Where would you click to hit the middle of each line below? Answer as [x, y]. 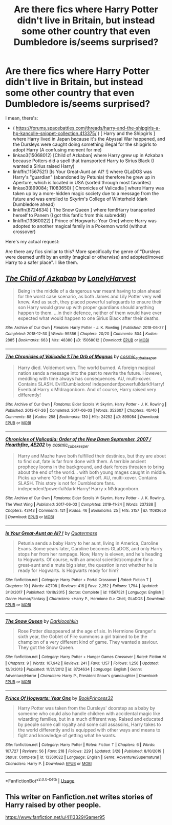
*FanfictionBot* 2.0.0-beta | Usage [40, 780]
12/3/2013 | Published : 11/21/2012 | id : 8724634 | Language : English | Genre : [74, 669]
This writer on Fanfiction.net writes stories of [79, 797]
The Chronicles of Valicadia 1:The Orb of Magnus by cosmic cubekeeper [81, 357]
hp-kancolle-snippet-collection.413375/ [55, 133]
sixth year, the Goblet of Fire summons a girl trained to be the [82, 636]
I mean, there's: [22, 118]
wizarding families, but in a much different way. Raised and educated [91, 719]
